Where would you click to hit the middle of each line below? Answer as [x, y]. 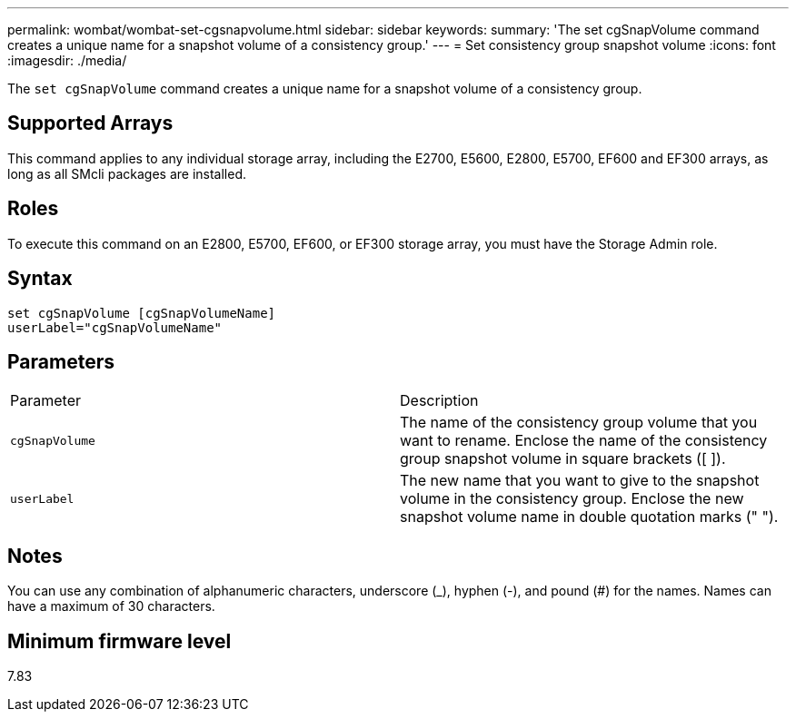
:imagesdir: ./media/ [67, 60]
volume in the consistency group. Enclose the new [572, 499]
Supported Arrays [90, 123]
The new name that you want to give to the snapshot [580, 481]
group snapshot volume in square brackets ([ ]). [563, 459]
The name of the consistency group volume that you [579, 423]
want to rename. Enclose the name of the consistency [584, 441]
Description [439, 401]
